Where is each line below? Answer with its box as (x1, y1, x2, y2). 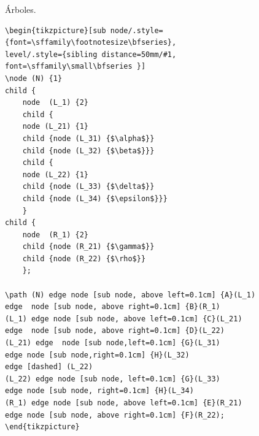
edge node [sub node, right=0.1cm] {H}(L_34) (5, 386, 194, 396)
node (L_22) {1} (22, 170, 89, 179)
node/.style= (110, 26, 163, 35)
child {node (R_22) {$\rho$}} (22, 254, 146, 263)
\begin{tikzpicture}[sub (5, 26, 106, 35)
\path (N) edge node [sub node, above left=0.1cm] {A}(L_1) (5, 290, 256, 299)
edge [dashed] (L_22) (5, 362, 93, 372)
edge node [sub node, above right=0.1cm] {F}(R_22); (5, 410, 225, 419)
